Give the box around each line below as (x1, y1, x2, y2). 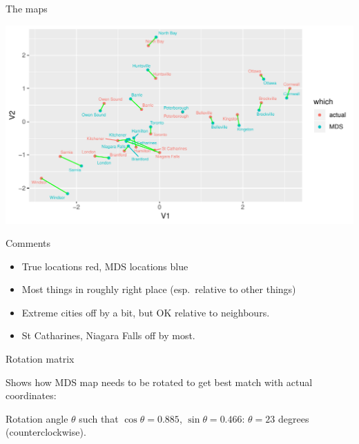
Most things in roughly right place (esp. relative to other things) (21, 282, 296, 296)
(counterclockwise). (6, 425, 86, 439)
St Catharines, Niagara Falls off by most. (21, 328, 195, 343)
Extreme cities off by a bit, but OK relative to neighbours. (21, 305, 270, 319)
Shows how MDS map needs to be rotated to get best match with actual (6, 374, 313, 389)
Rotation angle (6, 411, 68, 425)
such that (79, 411, 119, 425)
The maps (6, 1, 48, 15)
